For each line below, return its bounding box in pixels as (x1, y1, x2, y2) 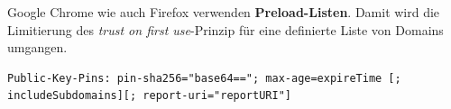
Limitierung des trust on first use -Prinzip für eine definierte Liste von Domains (7, 20, 444, 39)
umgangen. (7, 38, 68, 57)
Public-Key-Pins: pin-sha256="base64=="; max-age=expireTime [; (7, 71, 401, 85)
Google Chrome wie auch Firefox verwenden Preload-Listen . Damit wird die (7, 3, 440, 21)
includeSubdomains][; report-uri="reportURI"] (7, 89, 291, 103)
